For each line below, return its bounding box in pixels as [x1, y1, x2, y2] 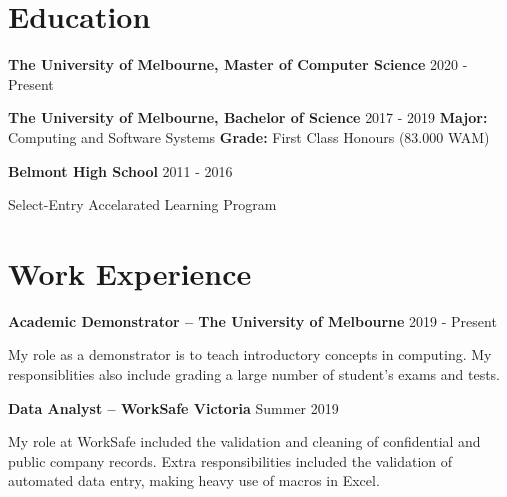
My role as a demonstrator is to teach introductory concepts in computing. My [8, 344, 492, 365]
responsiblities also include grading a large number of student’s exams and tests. [8, 364, 501, 384]
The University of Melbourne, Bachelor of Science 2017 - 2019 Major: [8, 107, 488, 128]
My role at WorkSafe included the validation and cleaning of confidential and [8, 431, 481, 452]
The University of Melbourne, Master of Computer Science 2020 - [8, 54, 468, 75]
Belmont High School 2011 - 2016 [8, 160, 233, 181]
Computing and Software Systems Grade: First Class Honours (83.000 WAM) [8, 126, 490, 147]
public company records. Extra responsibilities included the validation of [8, 450, 453, 471]
